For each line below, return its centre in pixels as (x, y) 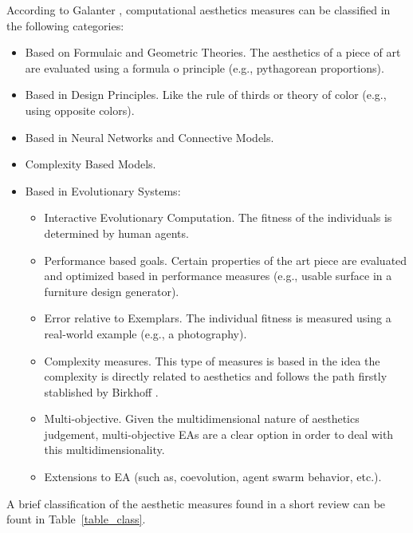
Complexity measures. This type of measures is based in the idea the (212, 360)
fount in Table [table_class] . (76, 519)
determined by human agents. (116, 233)
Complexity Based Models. (90, 164)
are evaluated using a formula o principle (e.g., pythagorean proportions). (205, 67)
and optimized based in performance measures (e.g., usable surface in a (218, 276)
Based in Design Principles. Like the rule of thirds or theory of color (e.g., (206, 95)
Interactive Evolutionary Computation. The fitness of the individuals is (218, 217)
